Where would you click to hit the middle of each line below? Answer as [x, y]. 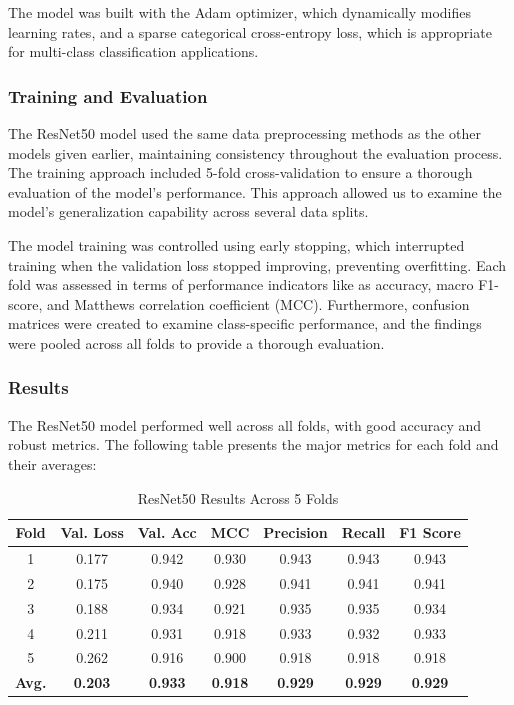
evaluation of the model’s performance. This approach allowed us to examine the [255, 191]
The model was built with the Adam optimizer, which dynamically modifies [239, 12]
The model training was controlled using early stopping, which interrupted [236, 244]
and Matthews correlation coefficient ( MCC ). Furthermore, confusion [258, 303]
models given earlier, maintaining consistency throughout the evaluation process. [255, 152]
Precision [295, 532]
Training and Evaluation [108, 95]
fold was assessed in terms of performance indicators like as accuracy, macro [241, 284]
